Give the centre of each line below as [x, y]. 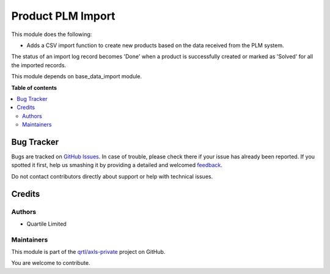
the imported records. [39, 65]
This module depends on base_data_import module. [77, 76]
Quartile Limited [46, 224]
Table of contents [34, 87]
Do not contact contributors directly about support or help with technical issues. [112, 176]
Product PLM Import [63, 16]
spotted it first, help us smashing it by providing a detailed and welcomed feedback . [117, 165]
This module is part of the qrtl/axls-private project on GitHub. [88, 252]
